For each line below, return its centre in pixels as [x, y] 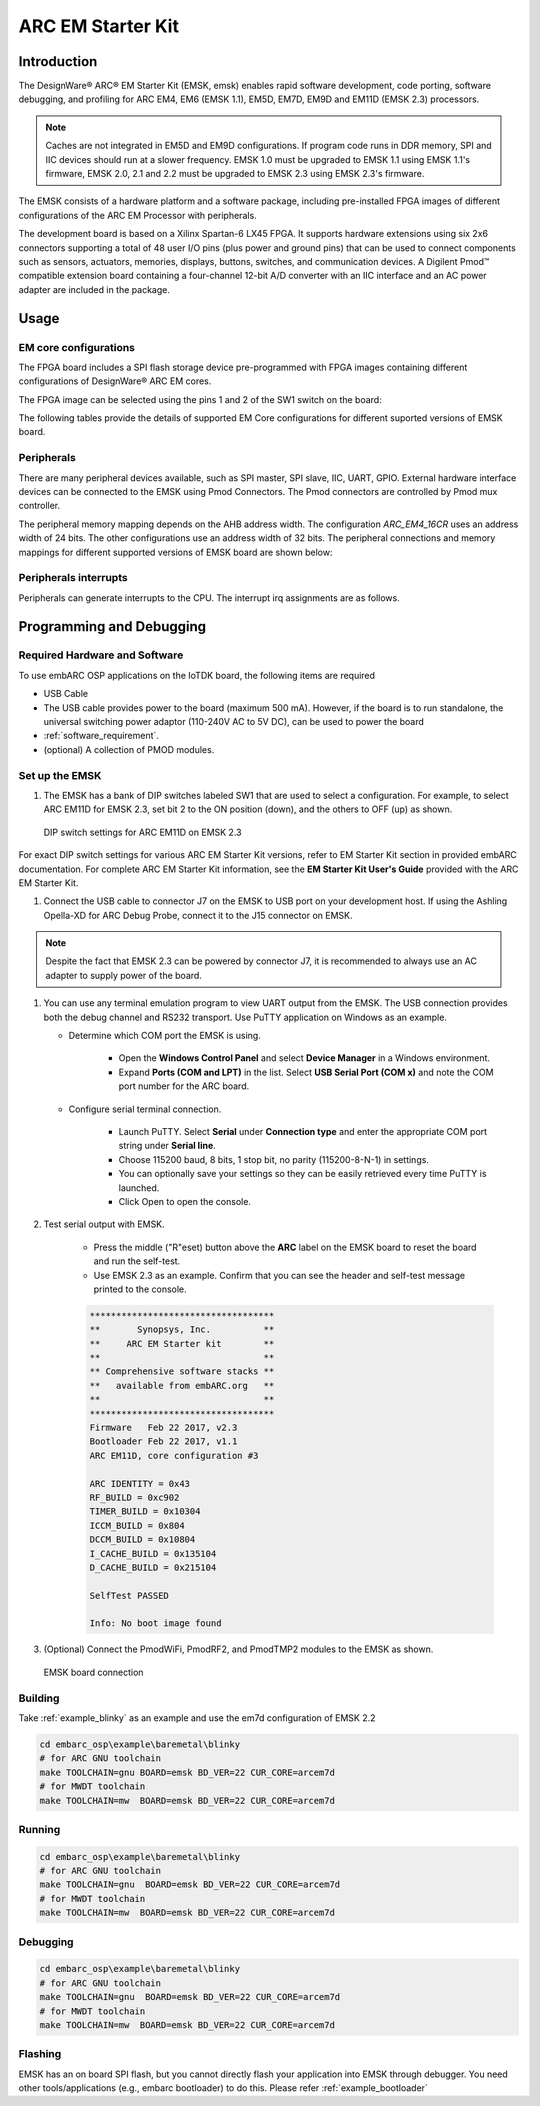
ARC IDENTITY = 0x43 [139, 1483]
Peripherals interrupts [73, 578]
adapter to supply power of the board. [123, 975]
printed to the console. [140, 1289]
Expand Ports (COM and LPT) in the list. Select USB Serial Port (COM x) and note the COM [306, 1072]
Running [39, 1829]
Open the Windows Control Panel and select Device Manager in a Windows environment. [304, 1058]
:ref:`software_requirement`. [101, 736]
